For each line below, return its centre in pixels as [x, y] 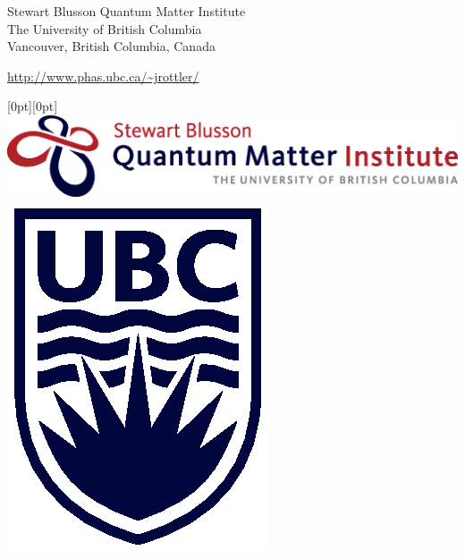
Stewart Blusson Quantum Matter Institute [127, 11]
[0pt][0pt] [33, 106]
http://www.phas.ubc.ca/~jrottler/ [103, 76]
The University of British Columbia [105, 28]
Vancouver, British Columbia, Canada [111, 46]
